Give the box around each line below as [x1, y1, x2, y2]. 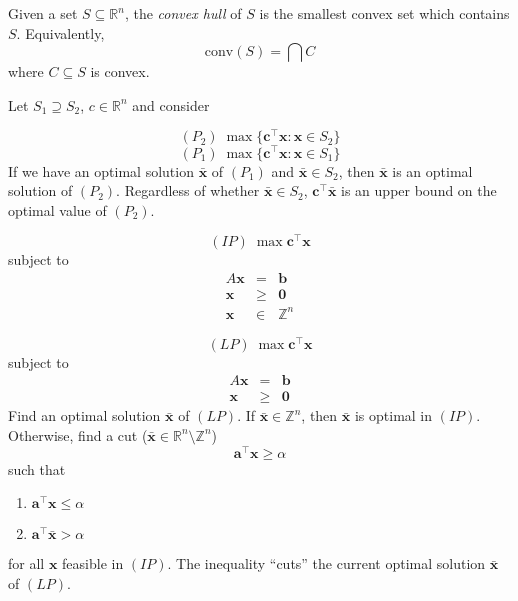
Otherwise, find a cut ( [8, 424, 148, 445]
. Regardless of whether [116, 180, 260, 201]
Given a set [8, 3, 78, 23]
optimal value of [8, 199, 107, 220]
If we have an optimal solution [8, 160, 194, 181]
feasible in [62, 553, 124, 574]
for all [8, 553, 45, 574]
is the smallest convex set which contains [259, 3, 510, 23]
